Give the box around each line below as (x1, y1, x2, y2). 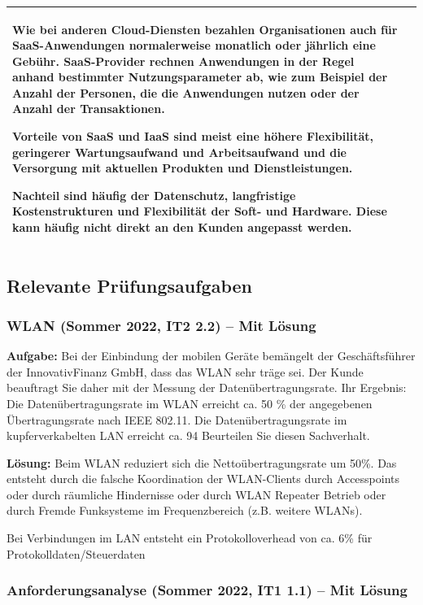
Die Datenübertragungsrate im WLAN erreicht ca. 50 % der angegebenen (7, 394, 373, 411)
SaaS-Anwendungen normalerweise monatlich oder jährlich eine (12, 37, 376, 54)
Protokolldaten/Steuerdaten (7, 545, 146, 562)
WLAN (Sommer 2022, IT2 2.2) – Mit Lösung (7, 315, 316, 335)
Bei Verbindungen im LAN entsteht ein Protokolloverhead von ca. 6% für (7, 529, 373, 546)
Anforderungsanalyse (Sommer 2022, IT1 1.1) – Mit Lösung (7, 580, 408, 600)
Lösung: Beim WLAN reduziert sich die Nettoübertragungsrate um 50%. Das (7, 454, 397, 471)
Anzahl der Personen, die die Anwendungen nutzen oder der (12, 84, 360, 101)
